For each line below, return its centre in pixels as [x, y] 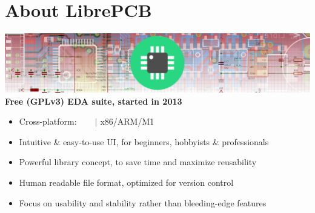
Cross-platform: [48, 121]
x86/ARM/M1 [127, 121]
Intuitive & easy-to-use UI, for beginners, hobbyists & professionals [144, 141]
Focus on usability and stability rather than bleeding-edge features [143, 202]
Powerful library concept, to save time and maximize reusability [138, 162]
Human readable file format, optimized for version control [126, 182]
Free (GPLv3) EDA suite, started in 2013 [94, 101]
